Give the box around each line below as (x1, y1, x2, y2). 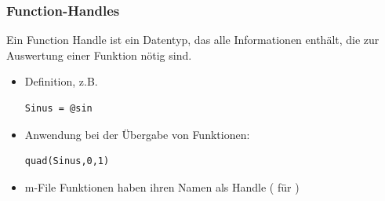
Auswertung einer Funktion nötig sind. (6, 46, 192, 63)
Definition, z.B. (24, 73, 98, 90)
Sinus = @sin (24, 103, 93, 114)
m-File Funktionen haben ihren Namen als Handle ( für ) (24, 178, 300, 195)
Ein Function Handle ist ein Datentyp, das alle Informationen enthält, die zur (6, 31, 380, 48)
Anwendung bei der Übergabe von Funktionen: (24, 126, 250, 142)
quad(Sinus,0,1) (24, 155, 110, 167)
